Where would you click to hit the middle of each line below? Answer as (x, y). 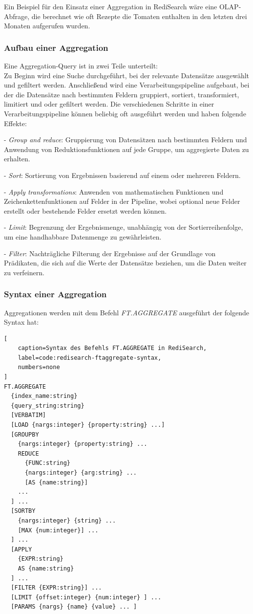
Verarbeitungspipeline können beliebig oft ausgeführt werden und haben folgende (125, 113)
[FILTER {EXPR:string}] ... (56, 588)
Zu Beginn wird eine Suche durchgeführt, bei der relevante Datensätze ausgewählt (127, 75)
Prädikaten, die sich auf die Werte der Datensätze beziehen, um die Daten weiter (125, 263)
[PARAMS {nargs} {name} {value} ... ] (74, 607)
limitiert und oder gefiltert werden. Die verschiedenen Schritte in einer (109, 104)
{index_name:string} (44, 396)
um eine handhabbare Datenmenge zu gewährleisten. (83, 236)
